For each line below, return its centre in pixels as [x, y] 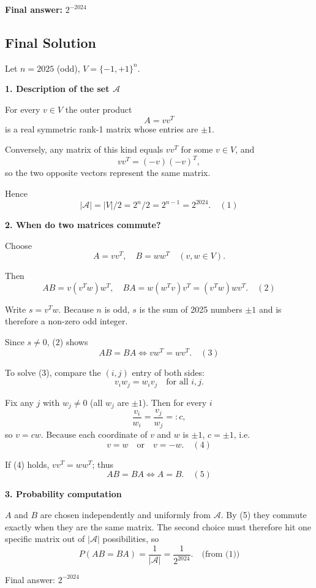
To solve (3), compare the [53, 372]
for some [197, 149]
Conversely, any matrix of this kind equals [84, 149]
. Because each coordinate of [94, 434]
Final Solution [51, 42]
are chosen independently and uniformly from [125, 514]
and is [270, 309]
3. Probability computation [63, 494]
